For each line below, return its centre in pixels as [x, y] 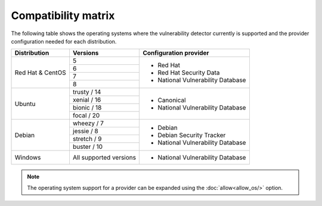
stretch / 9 [87, 139]
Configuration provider [176, 53]
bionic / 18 [87, 108]
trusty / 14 [87, 92]
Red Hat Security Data [189, 73]
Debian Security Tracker [192, 135]
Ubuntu [25, 104]
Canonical [172, 100]
